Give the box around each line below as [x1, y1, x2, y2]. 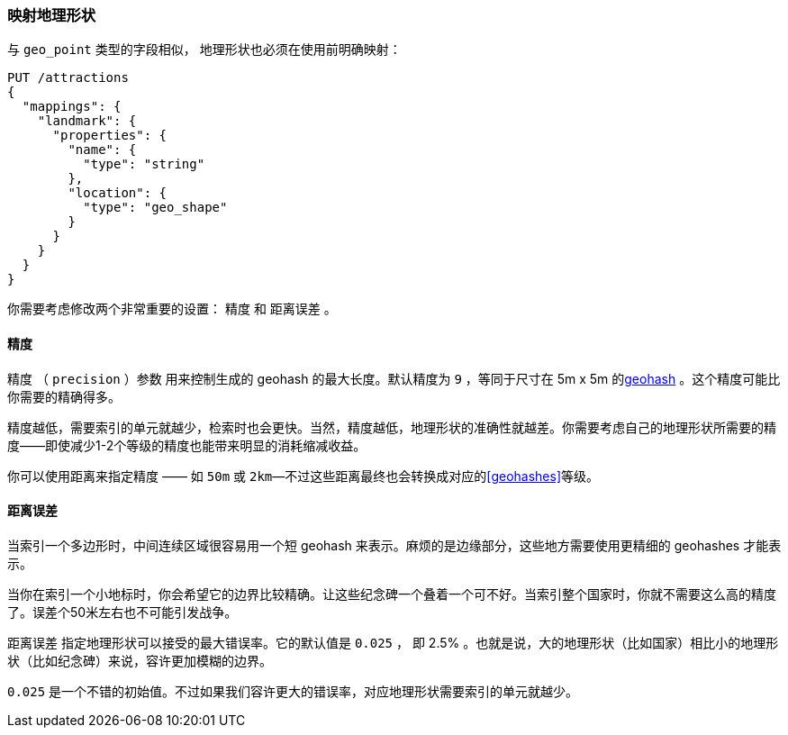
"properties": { [52, 128, 168, 143]
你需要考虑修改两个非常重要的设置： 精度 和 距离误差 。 [7, 301, 337, 317]
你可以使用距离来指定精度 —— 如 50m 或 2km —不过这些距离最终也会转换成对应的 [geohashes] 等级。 [7, 467, 599, 484]
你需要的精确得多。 [7, 388, 121, 404]
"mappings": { [22, 99, 122, 114]
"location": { [68, 186, 168, 201]
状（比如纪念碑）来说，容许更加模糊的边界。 [7, 652, 272, 668]
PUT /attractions [7, 70, 129, 86]
